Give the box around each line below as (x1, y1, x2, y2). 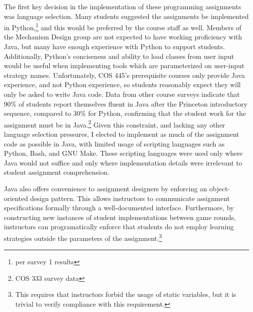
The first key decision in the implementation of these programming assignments (4, 1, 241, 11)
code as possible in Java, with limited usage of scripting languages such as (4, 138, 225, 148)
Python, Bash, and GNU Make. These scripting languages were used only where (4, 148, 243, 158)
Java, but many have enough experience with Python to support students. (4, 41, 225, 52)
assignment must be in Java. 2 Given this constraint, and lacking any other (4, 118, 225, 129)
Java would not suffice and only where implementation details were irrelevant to (4, 157, 242, 167)
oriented (4, 193, 28, 203)
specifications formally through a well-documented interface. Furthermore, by (4, 202, 234, 213)
